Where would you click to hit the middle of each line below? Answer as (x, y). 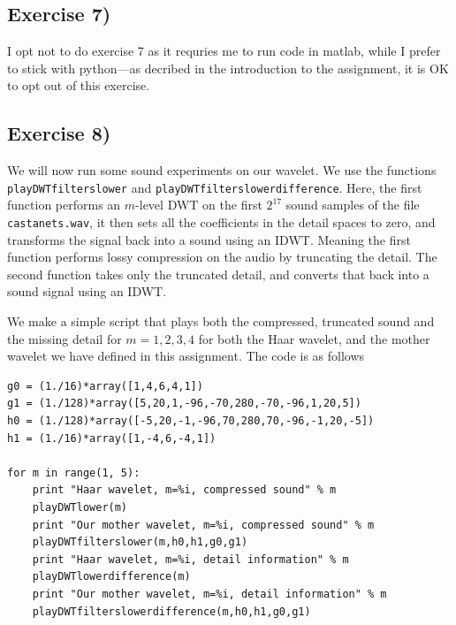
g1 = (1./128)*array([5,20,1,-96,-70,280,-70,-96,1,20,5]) (184, 404)
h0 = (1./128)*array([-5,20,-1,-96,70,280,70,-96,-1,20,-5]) (191, 421)
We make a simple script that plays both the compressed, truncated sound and (221, 321)
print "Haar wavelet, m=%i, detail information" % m (190, 559)
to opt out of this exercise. (79, 85)
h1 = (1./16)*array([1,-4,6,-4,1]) (112, 438)
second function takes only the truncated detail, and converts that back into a (218, 274)
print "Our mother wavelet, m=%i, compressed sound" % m (203, 525)
